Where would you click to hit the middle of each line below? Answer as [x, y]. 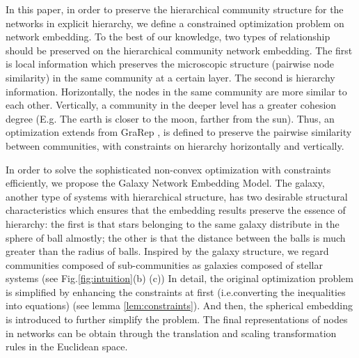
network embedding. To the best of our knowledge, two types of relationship [168, 37]
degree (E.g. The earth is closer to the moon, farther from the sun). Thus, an [170, 118]
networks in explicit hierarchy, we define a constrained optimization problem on [175, 23]
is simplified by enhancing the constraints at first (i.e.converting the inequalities [176, 291]
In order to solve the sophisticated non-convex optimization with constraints [168, 169]
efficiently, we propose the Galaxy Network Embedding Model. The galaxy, [165, 183]
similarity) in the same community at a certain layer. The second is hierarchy [170, 77]
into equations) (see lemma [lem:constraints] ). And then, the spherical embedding [179, 305]
